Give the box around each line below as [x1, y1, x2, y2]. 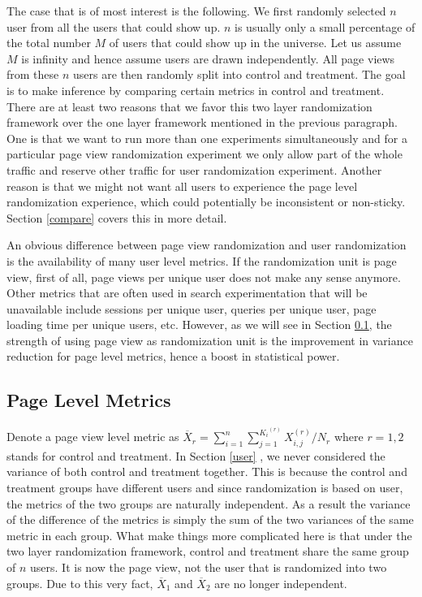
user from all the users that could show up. [6, 18, 221, 35]
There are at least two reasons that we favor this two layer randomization [6, 97, 372, 115]
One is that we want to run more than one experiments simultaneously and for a [6, 129, 407, 146]
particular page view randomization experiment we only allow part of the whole [6, 145, 403, 162]
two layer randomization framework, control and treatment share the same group [6, 543, 409, 560]
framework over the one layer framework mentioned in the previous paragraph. [6, 114, 398, 131]
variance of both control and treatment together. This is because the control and [6, 463, 407, 480]
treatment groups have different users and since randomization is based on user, [6, 479, 403, 496]
